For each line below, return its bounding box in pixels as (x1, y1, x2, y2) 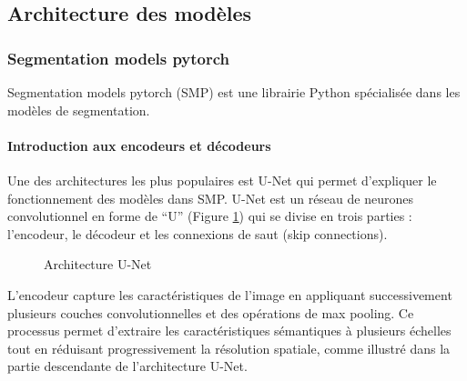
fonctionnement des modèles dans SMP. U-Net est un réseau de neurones (7, 188, 413, 207)
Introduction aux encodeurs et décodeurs (7, 135, 271, 155)
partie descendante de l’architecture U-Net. (7, 356, 248, 376)
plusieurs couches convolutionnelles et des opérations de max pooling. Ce (7, 303, 414, 322)
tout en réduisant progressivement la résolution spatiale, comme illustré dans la (7, 338, 451, 357)
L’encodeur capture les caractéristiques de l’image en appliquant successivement (7, 285, 452, 304)
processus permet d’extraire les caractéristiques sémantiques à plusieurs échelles (7, 321, 452, 340)
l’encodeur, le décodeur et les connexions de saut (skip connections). (7, 224, 388, 243)
